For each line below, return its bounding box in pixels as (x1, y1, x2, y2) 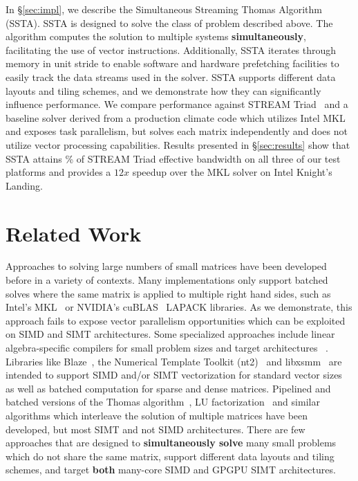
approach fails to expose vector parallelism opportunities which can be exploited (6, 313, 346, 327)
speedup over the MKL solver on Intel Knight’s (132, 165, 332, 179)
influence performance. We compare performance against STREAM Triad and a (6, 97, 348, 111)
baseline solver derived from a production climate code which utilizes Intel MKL (6, 110, 346, 125)
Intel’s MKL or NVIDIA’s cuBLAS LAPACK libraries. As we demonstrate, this (6, 300, 352, 314)
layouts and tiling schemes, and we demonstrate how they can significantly (6, 83, 321, 98)
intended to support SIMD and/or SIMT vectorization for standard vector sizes (6, 367, 342, 382)
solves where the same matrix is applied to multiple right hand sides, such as (6, 286, 331, 300)
